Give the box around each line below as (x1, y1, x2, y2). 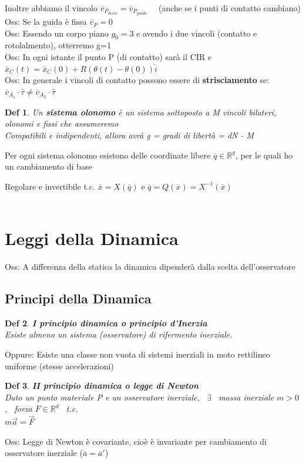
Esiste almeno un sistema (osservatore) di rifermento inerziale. (5, 328, 233, 340)
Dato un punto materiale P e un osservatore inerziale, (5, 391, 200, 403)
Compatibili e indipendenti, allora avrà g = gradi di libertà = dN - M (5, 128, 254, 141)
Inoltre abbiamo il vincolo (5, 2, 98, 14)
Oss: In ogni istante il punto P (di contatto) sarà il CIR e (5, 51, 212, 63)
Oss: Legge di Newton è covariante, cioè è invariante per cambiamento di (5, 435, 267, 447)
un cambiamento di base (5, 160, 92, 173)
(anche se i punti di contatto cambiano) (158, 2, 301, 14)
